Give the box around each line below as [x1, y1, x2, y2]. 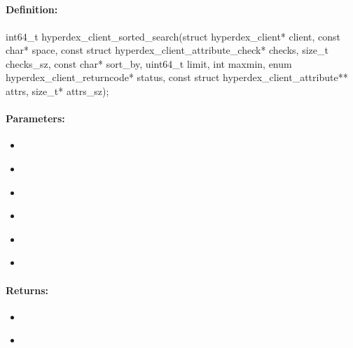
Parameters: [6, 111, 65, 126]
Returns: [6, 282, 49, 297]
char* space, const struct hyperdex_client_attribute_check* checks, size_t [6, 43, 328, 57]
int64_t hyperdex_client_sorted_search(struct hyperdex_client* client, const [6, 29, 341, 43]
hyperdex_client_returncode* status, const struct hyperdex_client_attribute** [6, 70, 348, 85]
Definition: [6, 2, 58, 17]
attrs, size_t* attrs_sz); [6, 83, 109, 98]
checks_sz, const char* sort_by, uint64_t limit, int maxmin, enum [6, 56, 292, 71]
